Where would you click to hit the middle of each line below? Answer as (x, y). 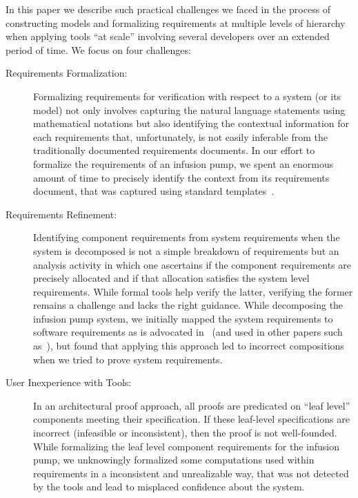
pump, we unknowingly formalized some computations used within (174, 460)
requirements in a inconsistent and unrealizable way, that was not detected (191, 473)
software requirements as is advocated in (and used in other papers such (188, 332)
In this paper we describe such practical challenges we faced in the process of (168, 9)
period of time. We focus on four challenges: (98, 49)
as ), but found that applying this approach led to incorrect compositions (189, 346)
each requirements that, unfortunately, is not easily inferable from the (181, 136)
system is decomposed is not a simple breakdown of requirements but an (186, 250)
